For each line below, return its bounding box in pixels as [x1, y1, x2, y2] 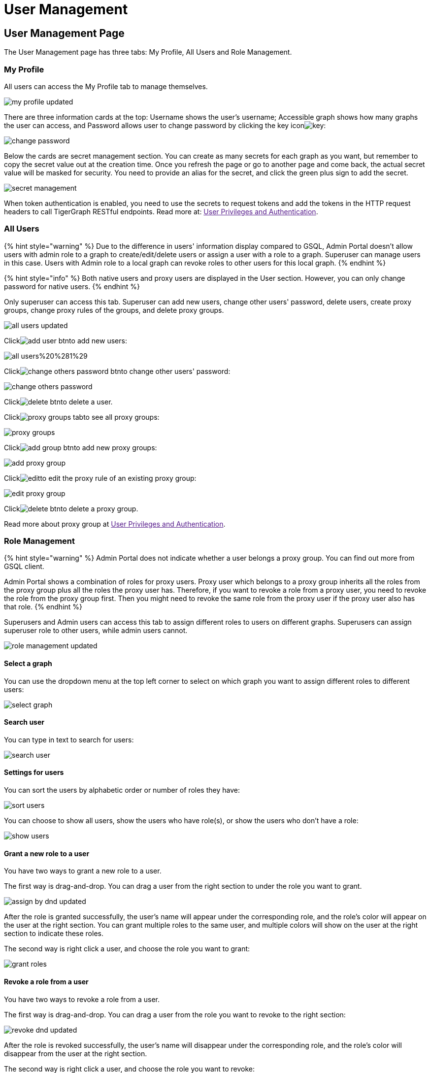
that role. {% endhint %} [4, 603, 83, 611]
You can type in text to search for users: [4, 735, 134, 744]
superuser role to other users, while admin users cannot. [4, 626, 188, 635]
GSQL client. [4, 562, 44, 571]
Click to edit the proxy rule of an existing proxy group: [4, 473, 197, 482]
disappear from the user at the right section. [4, 1049, 147, 1058]
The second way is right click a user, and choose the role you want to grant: [4, 944, 250, 953]
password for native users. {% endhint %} [4, 282, 140, 291]
